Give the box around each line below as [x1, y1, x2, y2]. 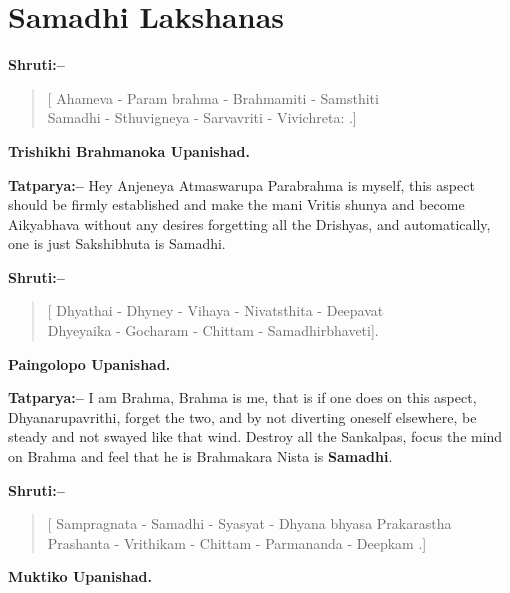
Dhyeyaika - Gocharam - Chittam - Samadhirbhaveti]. [47, 320, 379, 341]
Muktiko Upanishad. [8, 566, 153, 587]
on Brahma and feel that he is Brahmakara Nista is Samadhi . [8, 446, 393, 467]
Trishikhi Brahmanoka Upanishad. [8, 140, 250, 161]
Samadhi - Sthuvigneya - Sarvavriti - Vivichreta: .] [47, 107, 357, 128]
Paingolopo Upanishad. [8, 353, 171, 374]
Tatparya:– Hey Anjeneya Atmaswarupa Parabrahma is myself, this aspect [8, 174, 475, 195]
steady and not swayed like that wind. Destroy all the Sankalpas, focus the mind [8, 426, 503, 447]
